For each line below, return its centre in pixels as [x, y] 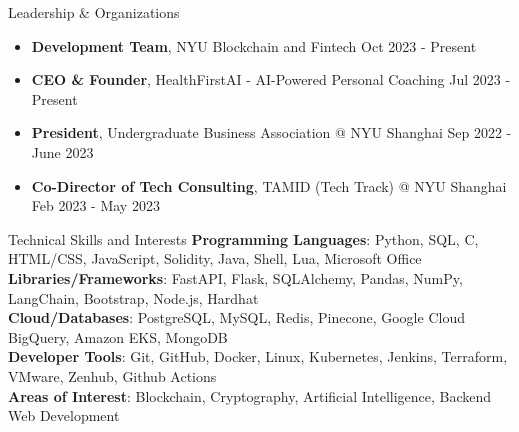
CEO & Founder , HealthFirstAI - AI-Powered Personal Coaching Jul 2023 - [271, 79]
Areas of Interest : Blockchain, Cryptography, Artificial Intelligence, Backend [250, 395]
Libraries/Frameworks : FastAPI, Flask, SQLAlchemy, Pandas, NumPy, [235, 277]
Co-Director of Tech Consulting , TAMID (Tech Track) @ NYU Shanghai [269, 185]
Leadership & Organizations [94, 12]
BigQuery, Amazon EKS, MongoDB [118, 336]
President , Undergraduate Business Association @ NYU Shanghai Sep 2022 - [271, 132]
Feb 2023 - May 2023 [95, 205]
